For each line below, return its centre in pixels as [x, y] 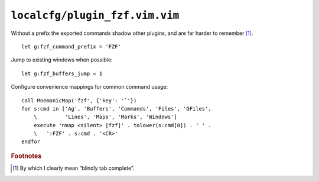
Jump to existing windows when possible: [62, 60]
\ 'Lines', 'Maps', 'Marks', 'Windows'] [105, 117]
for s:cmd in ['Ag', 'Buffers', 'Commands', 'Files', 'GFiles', [117, 109]
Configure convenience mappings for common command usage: [89, 87]
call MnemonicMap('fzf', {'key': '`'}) [79, 100]
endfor [31, 142]
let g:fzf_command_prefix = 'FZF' [71, 46]
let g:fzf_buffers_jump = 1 [62, 73]
